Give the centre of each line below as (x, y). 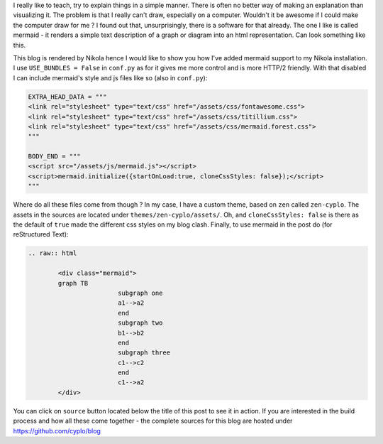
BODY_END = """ (54, 157)
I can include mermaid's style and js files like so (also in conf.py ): (110, 77)
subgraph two (140, 323)
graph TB (73, 283)
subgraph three (144, 353)
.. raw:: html (52, 253)
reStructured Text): (41, 234)
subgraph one (140, 293)
